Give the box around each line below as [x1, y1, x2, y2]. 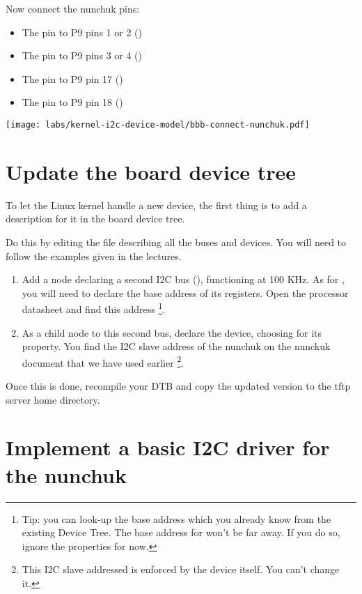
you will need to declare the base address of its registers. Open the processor [22, 285, 349, 300]
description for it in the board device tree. [6, 211, 185, 226]
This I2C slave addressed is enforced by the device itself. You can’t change [22, 562, 340, 577]
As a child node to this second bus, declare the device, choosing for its [22, 325, 322, 340]
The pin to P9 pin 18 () [22, 95, 123, 109]
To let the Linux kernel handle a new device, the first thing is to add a [6, 197, 307, 212]
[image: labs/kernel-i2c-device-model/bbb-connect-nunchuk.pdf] [6, 119, 310, 130]
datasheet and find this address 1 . [22, 300, 166, 316]
